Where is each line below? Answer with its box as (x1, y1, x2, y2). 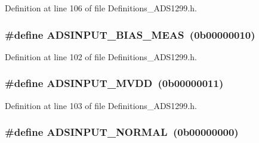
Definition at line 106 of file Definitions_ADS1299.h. (5, 2, 197, 14)
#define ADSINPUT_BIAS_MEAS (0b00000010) (5, 27, 255, 42)
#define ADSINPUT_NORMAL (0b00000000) (5, 125, 239, 139)
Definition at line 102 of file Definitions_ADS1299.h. (5, 50, 197, 63)
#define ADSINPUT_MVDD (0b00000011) (5, 76, 224, 91)
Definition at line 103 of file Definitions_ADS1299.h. (5, 99, 197, 111)
